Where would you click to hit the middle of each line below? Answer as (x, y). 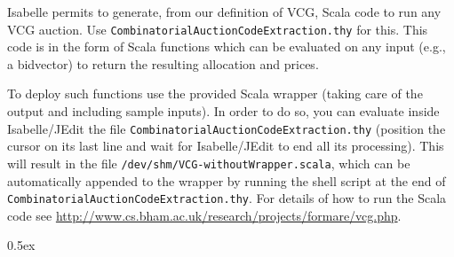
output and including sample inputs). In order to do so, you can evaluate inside (223, 111)
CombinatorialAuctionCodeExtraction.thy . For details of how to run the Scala (227, 198)
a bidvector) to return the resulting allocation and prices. (163, 63)
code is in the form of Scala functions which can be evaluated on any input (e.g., (227, 47)
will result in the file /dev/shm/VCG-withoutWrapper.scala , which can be (209, 163)
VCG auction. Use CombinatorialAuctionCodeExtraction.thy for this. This (218, 29)
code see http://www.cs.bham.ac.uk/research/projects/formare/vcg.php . (204, 215)
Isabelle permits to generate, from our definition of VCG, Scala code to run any (224, 12)
